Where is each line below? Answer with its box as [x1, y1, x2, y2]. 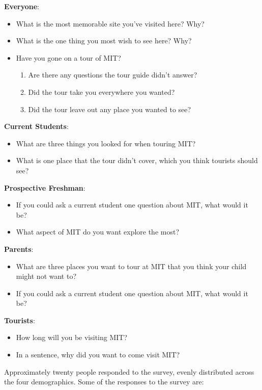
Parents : [4, 243, 34, 254]
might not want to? [16, 271, 77, 281]
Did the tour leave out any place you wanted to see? [28, 103, 191, 114]
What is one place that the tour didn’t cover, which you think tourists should [16, 155, 258, 166]
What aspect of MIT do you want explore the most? [16, 226, 180, 237]
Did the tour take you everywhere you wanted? [28, 86, 175, 97]
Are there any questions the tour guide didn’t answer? [28, 69, 197, 80]
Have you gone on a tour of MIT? [16, 52, 121, 63]
